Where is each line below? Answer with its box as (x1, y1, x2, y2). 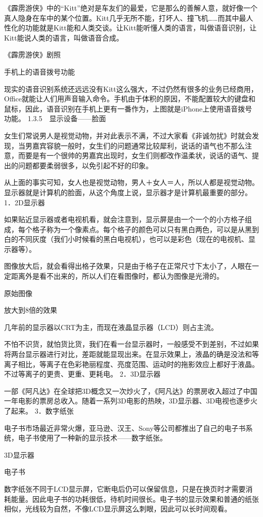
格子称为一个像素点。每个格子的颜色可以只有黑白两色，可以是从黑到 (32, 224, 259, 234)
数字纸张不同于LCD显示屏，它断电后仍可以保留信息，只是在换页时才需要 (4, 483, 246, 494)
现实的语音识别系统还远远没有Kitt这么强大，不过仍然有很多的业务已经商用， (4, 83, 258, 94)
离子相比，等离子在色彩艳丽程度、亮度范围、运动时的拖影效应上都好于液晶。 (4, 358, 259, 369)
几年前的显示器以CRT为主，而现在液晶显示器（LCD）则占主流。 (4, 321, 218, 332)
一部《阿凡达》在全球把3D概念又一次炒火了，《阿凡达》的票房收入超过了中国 (4, 385, 257, 396)
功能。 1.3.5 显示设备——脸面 (4, 113, 106, 124)
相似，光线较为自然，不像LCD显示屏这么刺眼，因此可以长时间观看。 (4, 503, 232, 514)
